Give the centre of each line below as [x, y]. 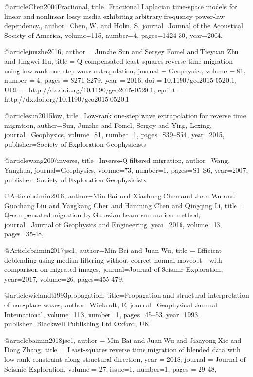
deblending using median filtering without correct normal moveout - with [113, 260]
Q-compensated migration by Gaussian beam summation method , [102, 215]
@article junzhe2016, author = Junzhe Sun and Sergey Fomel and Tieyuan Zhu [122, 51]
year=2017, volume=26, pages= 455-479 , [64, 278]
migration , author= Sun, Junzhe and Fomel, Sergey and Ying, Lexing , [108, 125]
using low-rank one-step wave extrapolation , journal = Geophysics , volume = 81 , [125, 70]
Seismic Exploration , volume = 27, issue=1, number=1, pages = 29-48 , [110, 368]
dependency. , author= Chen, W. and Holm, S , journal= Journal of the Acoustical [124, 26]
